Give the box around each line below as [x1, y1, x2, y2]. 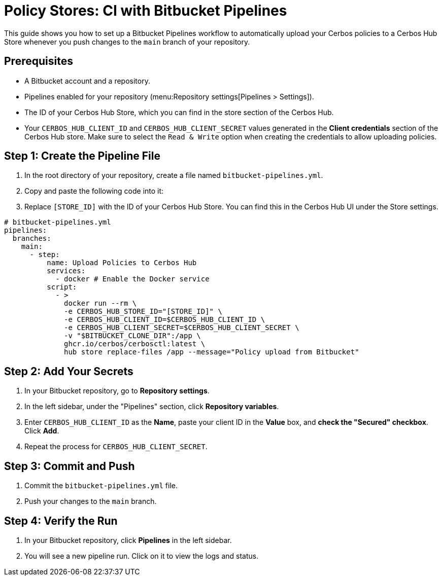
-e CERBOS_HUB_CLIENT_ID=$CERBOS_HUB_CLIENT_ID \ [64, 315, 265, 324]
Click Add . [24, 426, 59, 436]
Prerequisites [4, 55, 73, 68]
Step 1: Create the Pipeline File [4, 150, 160, 163]
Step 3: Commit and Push [4, 459, 135, 473]
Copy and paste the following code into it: [24, 187, 164, 196]
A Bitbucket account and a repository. [24, 76, 150, 85]
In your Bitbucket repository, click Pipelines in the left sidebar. [24, 535, 232, 545]
